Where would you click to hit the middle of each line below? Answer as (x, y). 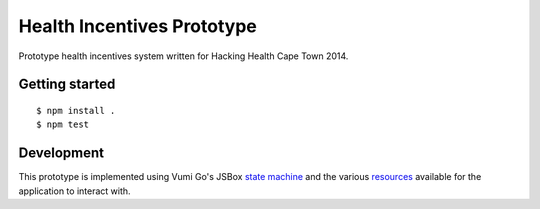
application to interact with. (74, 191)
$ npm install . (76, 110)
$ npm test (63, 124)
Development (61, 153)
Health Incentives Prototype (137, 26)
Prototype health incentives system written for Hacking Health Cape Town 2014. (183, 56)
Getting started (67, 84)
